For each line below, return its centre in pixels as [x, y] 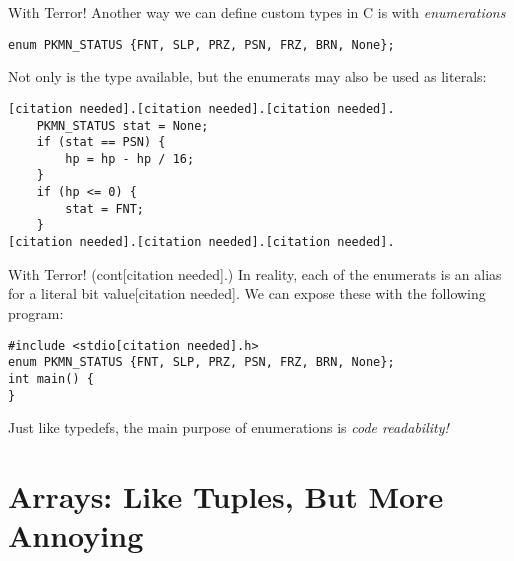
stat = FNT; [105, 208]
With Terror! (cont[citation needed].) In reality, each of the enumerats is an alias [255, 273]
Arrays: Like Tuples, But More [226, 495]
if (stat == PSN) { [101, 142]
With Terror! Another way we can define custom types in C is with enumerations [257, 12]
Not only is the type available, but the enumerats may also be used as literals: [247, 76]
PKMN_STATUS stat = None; [122, 125]
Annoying [76, 535]
